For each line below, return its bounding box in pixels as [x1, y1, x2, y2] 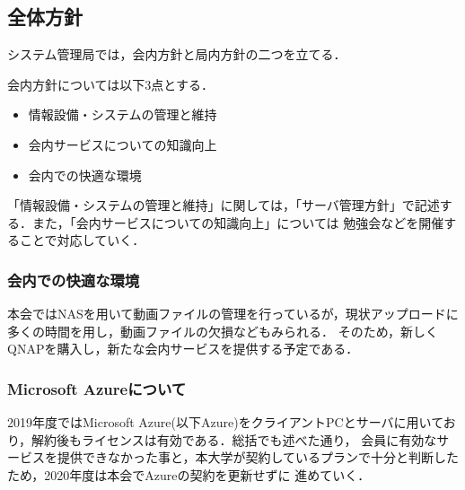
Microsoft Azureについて [7, 377, 187, 399]
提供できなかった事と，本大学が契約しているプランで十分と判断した [57, 448, 460, 467]
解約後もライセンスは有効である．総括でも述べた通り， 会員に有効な [31, 430, 437, 449]
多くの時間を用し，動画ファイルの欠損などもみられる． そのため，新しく [7, 321, 438, 340]
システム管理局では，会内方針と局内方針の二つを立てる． [7, 45, 347, 64]
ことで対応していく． [19, 231, 145, 249]
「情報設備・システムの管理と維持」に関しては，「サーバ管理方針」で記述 [7, 196, 440, 214]
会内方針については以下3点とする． [7, 74, 214, 93]
